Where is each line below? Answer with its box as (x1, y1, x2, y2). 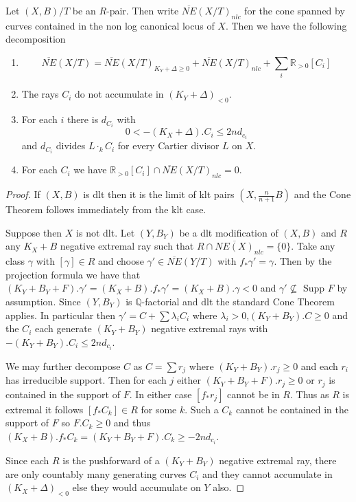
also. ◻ (213, 480, 245, 494)
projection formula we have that (5, 267, 141, 281)
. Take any (291, 239, 335, 253)
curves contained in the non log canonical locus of (5, 18, 215, 32)
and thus (113, 415, 151, 430)
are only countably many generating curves (5, 466, 187, 481)
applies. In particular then (5, 307, 116, 322)
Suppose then (5, 225, 62, 239)
